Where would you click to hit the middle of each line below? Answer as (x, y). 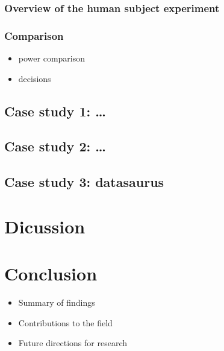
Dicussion (45, 226)
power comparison (52, 58)
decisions (35, 78)
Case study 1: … (55, 111)
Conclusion (51, 274)
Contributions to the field (65, 322)
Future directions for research (73, 343)
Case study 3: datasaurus (84, 182)
